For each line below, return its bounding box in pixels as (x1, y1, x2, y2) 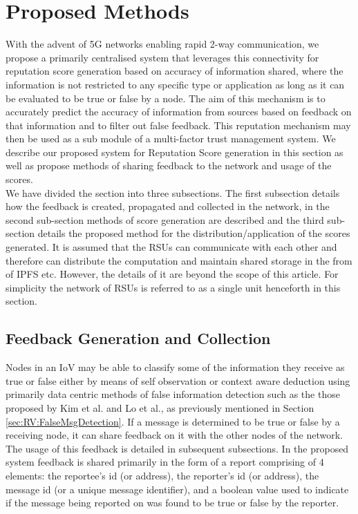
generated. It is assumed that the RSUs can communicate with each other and (6, 240, 337, 254)
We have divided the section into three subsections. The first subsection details (6, 185, 340, 200)
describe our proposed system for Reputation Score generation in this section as (6, 144, 343, 159)
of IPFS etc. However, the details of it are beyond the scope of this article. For (6, 267, 339, 281)
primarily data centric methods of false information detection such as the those (6, 387, 340, 401)
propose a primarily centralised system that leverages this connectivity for (6, 50, 319, 64)
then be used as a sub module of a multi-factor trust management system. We (6, 131, 336, 146)
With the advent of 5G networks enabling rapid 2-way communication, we (6, 37, 319, 51)
